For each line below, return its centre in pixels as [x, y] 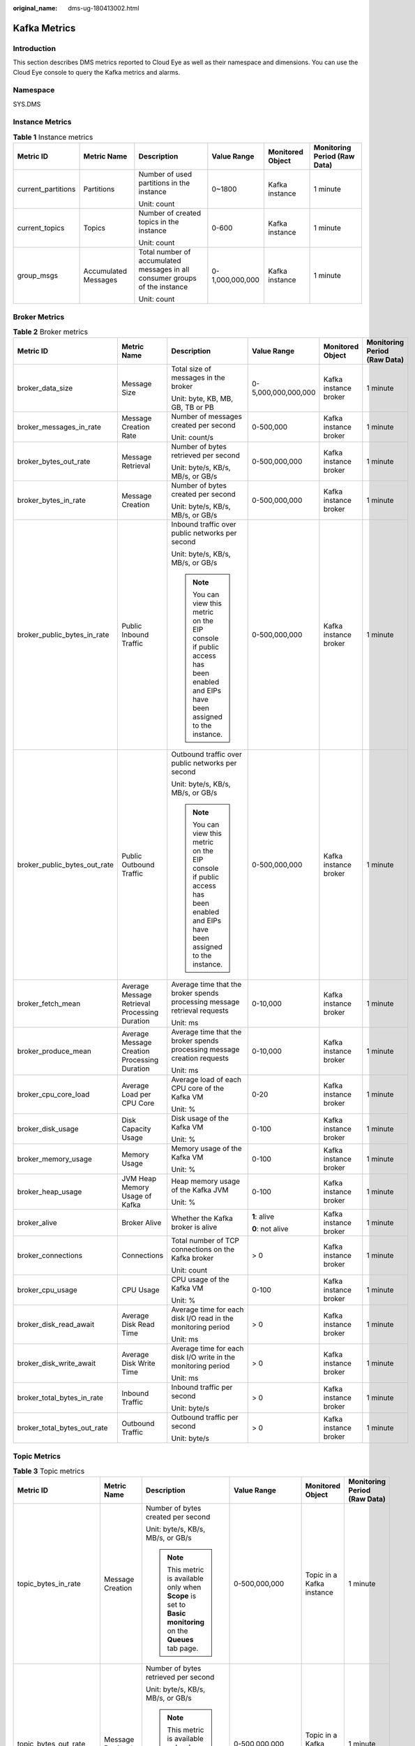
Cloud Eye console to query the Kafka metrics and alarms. [97, 72]
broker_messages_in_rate [59, 427]
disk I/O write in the [203, 1357]
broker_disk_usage [48, 1129]
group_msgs [38, 276]
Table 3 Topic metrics [49, 1472]
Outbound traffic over [206, 754]
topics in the [159, 222]
